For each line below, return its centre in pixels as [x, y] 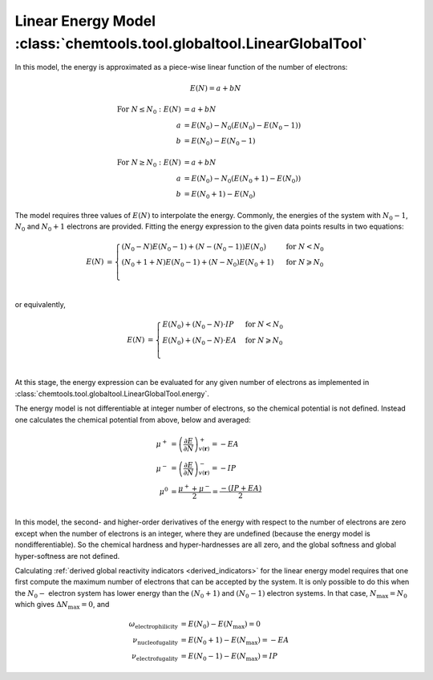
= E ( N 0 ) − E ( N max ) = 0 [221, 625]
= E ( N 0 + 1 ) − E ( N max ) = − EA [235, 641]
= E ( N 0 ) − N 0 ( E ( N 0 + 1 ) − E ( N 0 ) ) [243, 179]
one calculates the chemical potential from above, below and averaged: [133, 419]
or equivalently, [40, 304]
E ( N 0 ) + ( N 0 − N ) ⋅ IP [198, 325]
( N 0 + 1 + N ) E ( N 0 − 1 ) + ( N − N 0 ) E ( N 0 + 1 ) [198, 263]
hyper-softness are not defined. [67, 556]
